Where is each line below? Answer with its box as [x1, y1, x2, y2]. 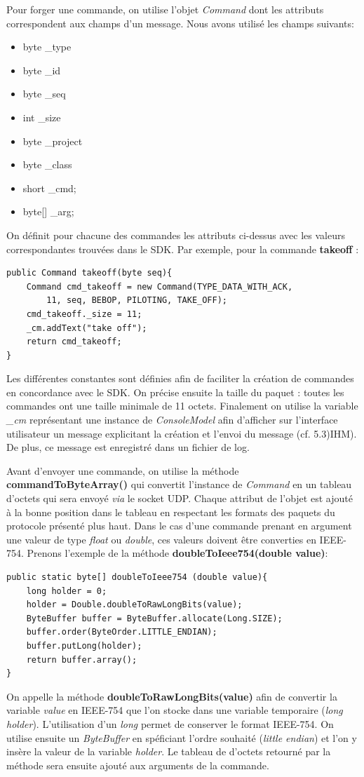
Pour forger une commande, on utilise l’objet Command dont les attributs [6, 2, 324, 16]
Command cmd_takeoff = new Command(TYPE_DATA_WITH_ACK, [26, 281, 293, 292]
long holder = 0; [26, 586, 107, 596]
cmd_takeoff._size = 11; [26, 309, 142, 319]
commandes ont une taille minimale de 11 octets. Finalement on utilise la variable [6, 398, 358, 413]
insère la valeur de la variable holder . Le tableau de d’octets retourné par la [6, 744, 331, 759]
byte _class [22, 157, 72, 172]
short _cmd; [22, 180, 76, 195]
